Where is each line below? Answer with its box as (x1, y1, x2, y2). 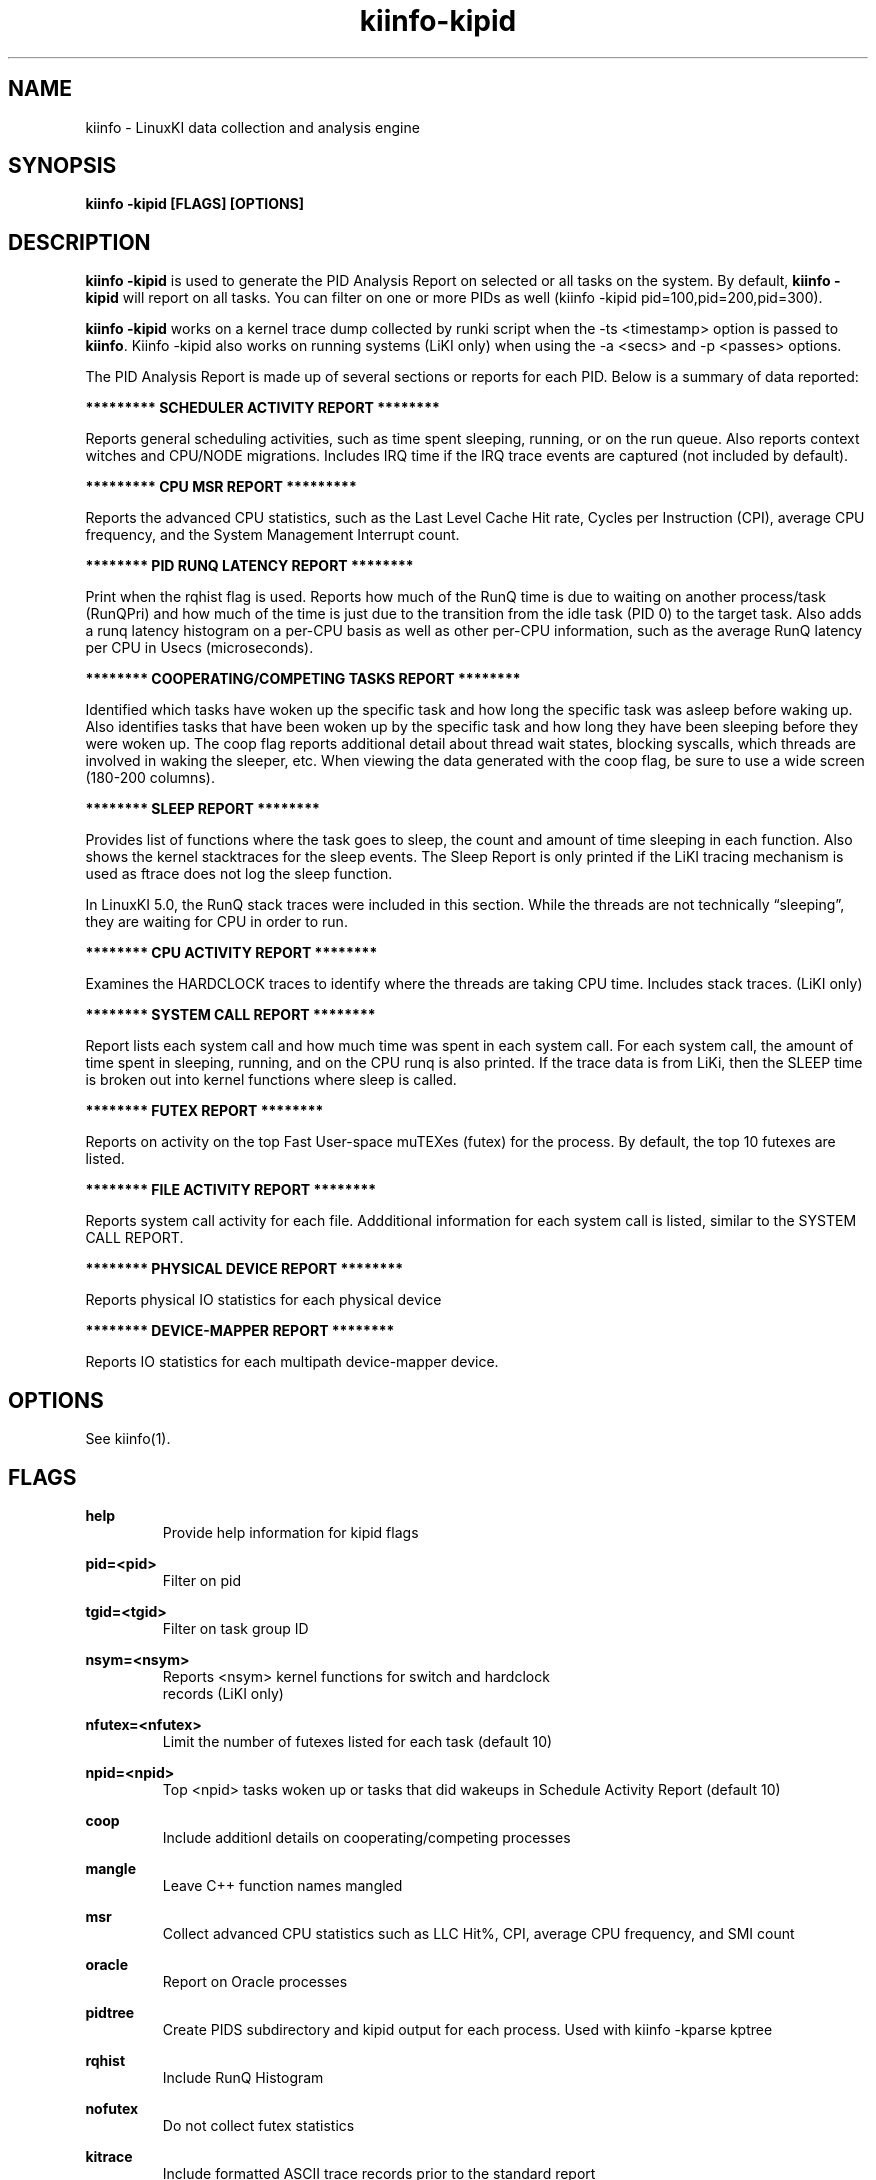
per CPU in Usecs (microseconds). (85, 639, 314, 657)
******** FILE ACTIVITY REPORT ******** (85, 1181, 377, 1199)
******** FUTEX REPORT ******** (85, 1102, 324, 1120)
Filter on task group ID (162, 1619, 309, 1637)
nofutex (85, 2099, 139, 2117)
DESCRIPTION (8, 229, 151, 255)
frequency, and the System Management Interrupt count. (85, 526, 460, 544)
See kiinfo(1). (85, 1430, 171, 1448)
